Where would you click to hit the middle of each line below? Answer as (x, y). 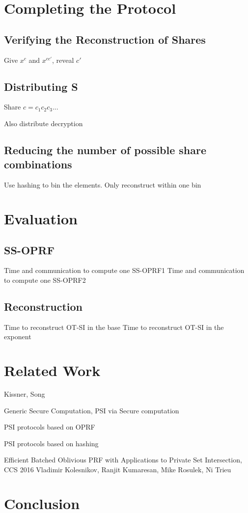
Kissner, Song (25, 394)
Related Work (52, 370)
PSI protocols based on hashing (51, 443)
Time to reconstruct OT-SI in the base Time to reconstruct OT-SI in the (114, 327)
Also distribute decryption (43, 123)
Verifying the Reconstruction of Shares (105, 39)
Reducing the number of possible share (105, 149)
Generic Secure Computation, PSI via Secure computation (92, 410)
